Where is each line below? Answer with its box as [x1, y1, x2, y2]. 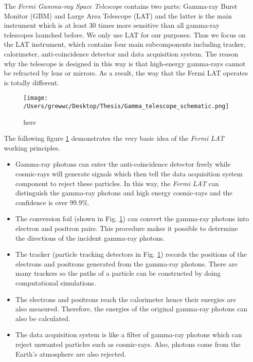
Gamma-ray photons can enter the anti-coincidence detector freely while [15, 159, 231, 169]
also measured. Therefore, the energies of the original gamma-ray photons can [15, 304, 248, 314]
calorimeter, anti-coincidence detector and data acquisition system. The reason [4, 48, 238, 58]
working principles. [4, 142, 60, 152]
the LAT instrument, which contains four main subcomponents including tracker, [4, 39, 246, 49]
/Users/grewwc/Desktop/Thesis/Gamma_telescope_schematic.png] [23, 103, 229, 110]
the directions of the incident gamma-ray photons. [15, 232, 165, 243]
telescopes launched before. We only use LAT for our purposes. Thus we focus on [4, 29, 246, 39]
